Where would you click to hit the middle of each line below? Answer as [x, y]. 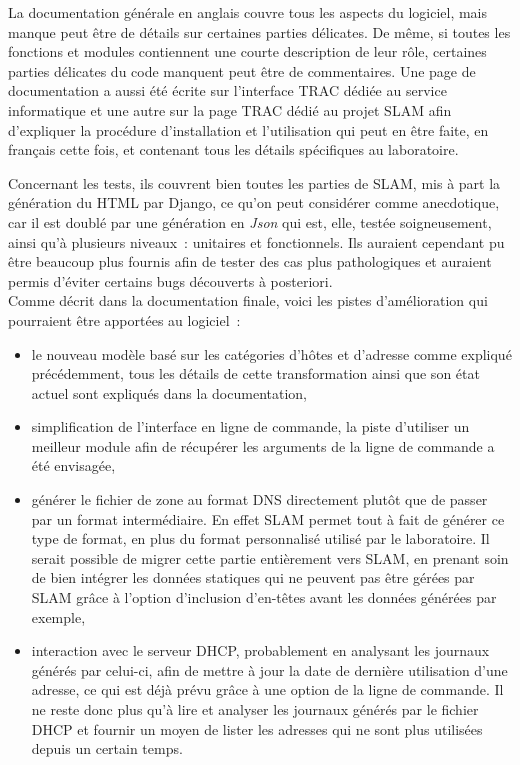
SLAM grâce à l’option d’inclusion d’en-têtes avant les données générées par [264, 597]
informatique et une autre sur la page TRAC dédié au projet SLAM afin [230, 109]
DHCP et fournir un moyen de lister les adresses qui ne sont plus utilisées [257, 728]
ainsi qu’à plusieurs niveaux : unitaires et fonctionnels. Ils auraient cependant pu [256, 241]
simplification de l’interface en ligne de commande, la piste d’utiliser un [250, 426]
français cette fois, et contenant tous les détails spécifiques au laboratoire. [233, 149]
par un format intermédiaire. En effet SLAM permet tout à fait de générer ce [268, 518]
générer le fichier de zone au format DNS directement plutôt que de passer [259, 499]
